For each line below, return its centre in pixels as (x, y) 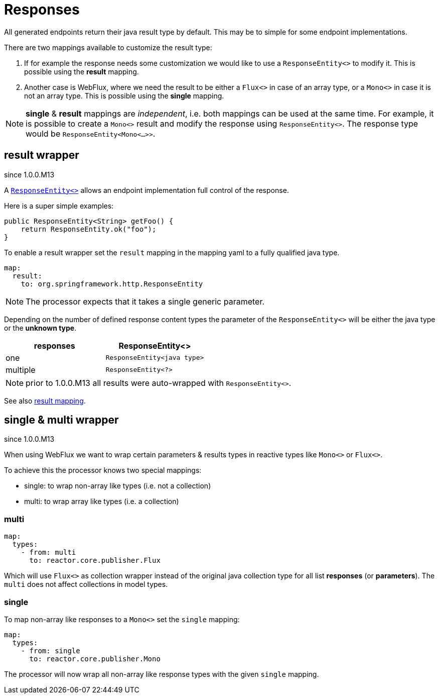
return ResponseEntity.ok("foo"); (89, 229)
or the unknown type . (40, 328)
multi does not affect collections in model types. (86, 584)
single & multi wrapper (61, 420)
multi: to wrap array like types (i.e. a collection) (102, 502)
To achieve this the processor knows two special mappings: (103, 470)
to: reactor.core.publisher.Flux (95, 561)
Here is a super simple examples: (59, 206)
